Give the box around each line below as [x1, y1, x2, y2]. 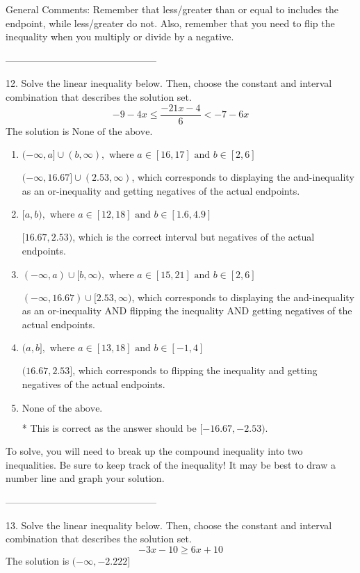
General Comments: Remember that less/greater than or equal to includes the [6, 2, 339, 16]
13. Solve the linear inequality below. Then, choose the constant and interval [6, 517, 332, 532]
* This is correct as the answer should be [22, 420, 197, 435]
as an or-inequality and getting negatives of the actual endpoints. [22, 183, 300, 197]
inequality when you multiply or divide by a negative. [6, 29, 234, 44]
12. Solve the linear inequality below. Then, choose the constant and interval [6, 76, 332, 90]
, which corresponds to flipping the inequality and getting [72, 363, 318, 378]
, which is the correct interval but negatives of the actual [72, 229, 315, 244]
